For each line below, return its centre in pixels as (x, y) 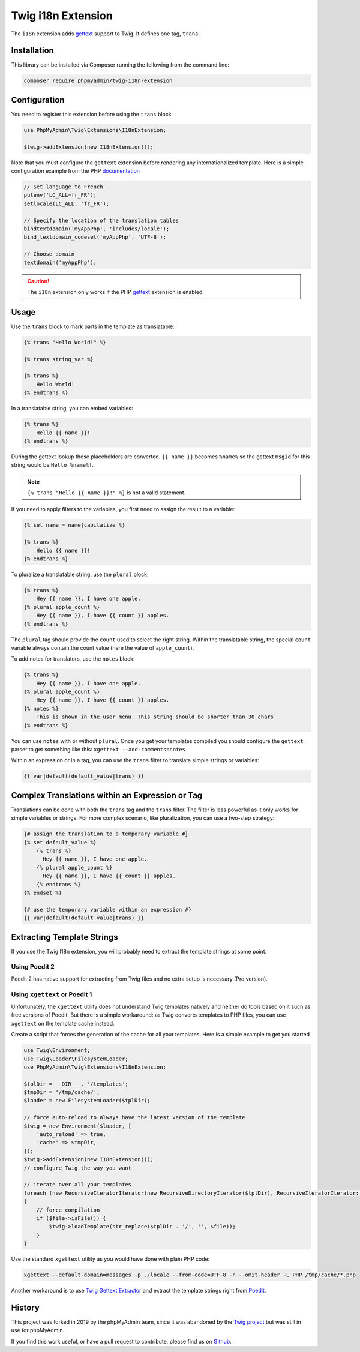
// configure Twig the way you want (78, 1168)
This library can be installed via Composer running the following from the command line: (120, 65)
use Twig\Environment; (57, 1050)
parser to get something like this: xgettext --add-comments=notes (98, 750)
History (25, 1307)
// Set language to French (63, 187)
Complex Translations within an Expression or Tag (107, 795)
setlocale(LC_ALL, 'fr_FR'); (67, 203)
